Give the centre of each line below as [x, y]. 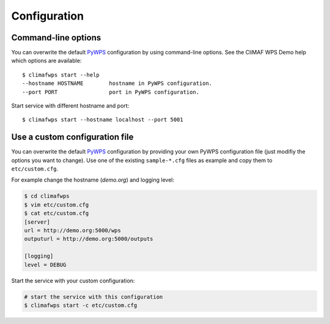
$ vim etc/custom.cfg [57, 204]
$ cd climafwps [47, 196]
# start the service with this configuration [94, 297]
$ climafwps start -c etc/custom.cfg [81, 305]
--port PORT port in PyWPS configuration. [111, 92]
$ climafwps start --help [61, 75]
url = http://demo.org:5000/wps [73, 230]
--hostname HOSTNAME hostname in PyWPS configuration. [117, 83]
